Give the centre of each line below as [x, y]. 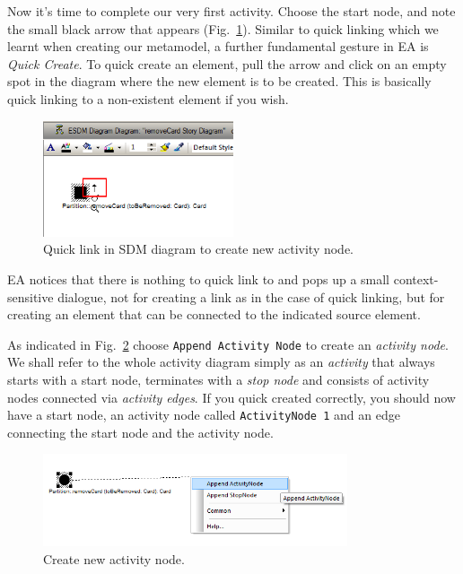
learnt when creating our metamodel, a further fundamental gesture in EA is [218, 46]
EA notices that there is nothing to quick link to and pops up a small [199, 279]
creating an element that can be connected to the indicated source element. [214, 314]
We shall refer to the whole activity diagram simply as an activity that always [221, 362]
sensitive [31, 296]
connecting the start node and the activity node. [140, 432]
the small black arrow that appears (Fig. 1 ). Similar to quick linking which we [223, 28]
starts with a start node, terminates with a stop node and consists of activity [218, 380]
